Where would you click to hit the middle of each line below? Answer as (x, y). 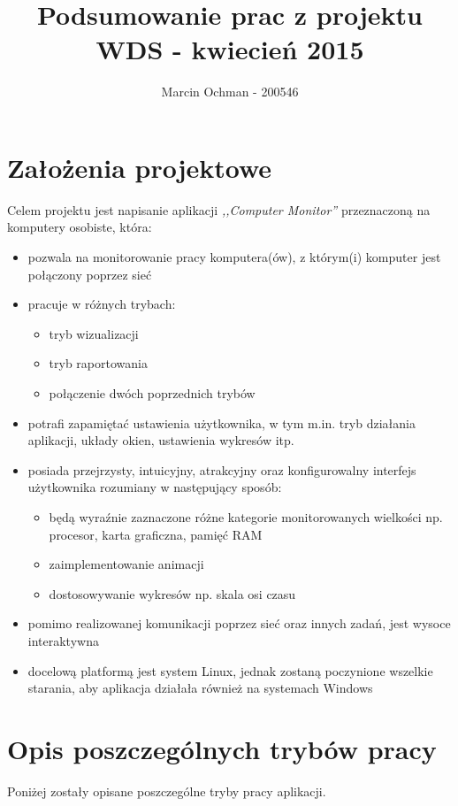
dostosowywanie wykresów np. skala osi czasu (172, 593)
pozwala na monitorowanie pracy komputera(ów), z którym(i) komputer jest (234, 257)
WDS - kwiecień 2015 (230, 49)
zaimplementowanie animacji (126, 564)
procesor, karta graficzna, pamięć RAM (156, 534)
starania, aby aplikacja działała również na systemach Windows (200, 688)
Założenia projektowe (140, 167)
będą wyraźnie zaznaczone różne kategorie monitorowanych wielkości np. (246, 516)
